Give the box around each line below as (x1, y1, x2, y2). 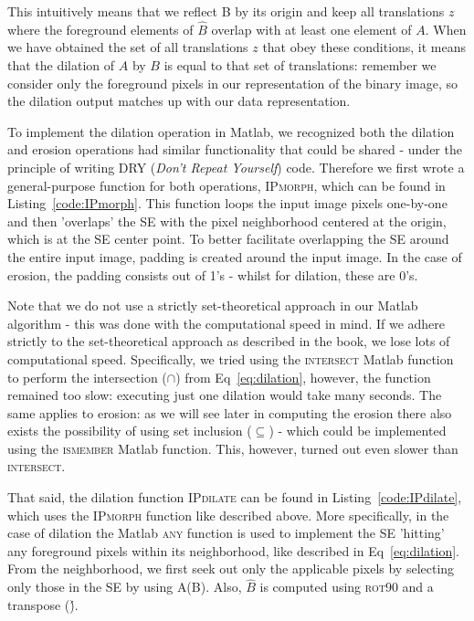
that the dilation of (7, 56, 115, 74)
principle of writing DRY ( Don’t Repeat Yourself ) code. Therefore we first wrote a (7, 157, 465, 176)
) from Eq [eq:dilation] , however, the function (175, 367, 431, 386)
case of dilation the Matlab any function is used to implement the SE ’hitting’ (7, 523, 445, 542)
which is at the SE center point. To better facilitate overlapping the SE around (7, 229, 449, 248)
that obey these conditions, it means (262, 37, 467, 57)
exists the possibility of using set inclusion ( (7, 421, 252, 440)
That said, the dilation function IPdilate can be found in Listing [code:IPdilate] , (7, 488, 462, 507)
